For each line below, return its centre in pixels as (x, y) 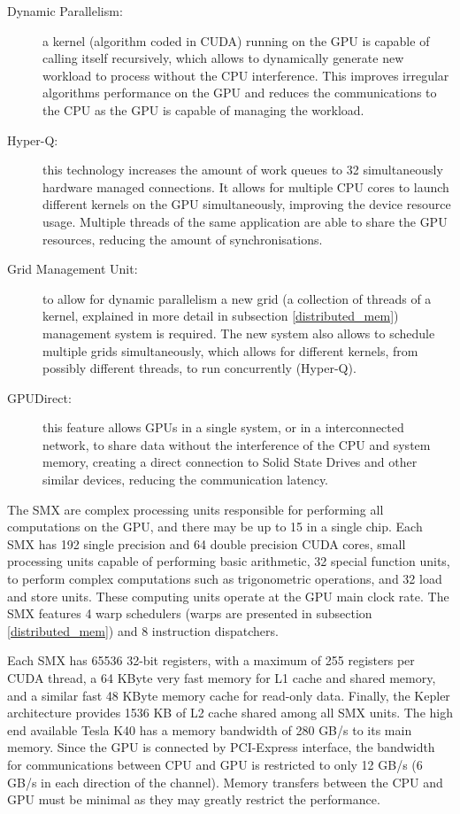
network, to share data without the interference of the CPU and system (237, 444)
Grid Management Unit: (73, 269)
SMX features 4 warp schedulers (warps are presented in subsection (190, 613)
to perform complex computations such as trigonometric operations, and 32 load (225, 579)
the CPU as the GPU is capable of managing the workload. (203, 109)
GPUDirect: (39, 397)
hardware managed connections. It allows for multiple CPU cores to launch (246, 186)
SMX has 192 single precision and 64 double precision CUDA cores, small (207, 543)
